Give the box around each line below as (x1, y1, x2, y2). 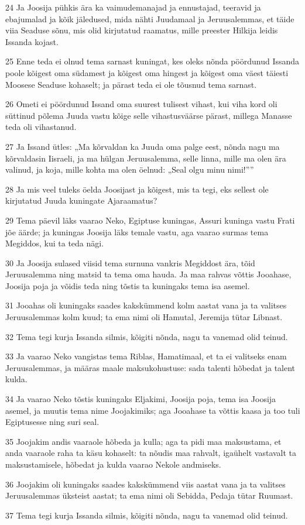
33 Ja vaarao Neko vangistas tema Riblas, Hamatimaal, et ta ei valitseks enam (5, 350, 287, 362)
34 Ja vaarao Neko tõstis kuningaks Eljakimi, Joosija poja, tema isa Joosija (5, 393, 276, 405)
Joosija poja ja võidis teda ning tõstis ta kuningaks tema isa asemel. (5, 279, 250, 291)
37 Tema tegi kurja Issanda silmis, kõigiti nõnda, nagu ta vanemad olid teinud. (5, 509, 288, 521)
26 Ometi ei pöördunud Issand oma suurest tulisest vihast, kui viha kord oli (5, 98, 277, 110)
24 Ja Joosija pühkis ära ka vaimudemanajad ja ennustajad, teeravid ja (5, 1, 261, 13)
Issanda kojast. (5, 35, 59, 47)
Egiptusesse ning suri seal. (5, 416, 100, 428)
